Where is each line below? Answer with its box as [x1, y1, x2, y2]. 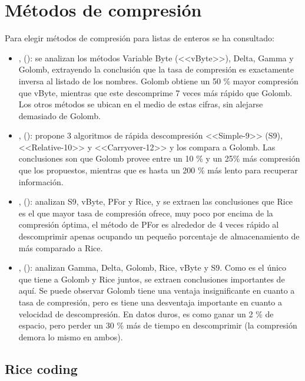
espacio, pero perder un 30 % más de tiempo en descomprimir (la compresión [18, 319, 297, 331]
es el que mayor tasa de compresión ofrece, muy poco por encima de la [18, 206, 273, 219]
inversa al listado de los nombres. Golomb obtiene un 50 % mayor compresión [18, 74, 299, 87]
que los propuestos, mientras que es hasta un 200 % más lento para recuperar [18, 164, 298, 176]
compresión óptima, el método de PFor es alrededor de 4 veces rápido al [18, 218, 279, 231]
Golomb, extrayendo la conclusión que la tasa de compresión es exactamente [18, 63, 294, 75]
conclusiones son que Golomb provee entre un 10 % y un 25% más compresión [18, 152, 300, 165]
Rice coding [5, 359, 78, 377]
